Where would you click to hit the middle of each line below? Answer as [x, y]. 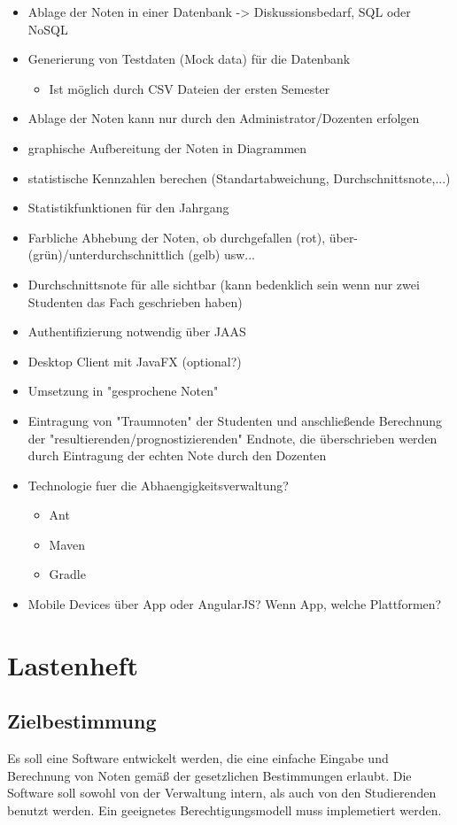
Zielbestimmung [82, 721]
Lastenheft [73, 664]
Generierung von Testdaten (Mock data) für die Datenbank [189, 59]
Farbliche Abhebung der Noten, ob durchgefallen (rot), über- [193, 237]
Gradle [67, 574]
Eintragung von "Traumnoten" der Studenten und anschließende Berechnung [235, 420]
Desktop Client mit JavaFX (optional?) [135, 361]
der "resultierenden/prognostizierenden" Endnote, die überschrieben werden [232, 438]
